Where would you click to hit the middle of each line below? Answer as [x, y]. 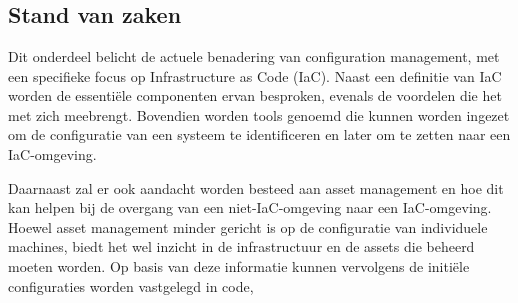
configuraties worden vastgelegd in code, [131, 285]
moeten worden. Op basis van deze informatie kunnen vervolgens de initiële [239, 265]
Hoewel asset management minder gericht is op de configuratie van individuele [248, 226]
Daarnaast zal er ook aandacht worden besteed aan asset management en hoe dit [256, 187]
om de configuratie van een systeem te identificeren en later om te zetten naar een [259, 134]
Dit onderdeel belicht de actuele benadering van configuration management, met [254, 56]
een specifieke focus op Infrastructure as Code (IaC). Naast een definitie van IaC [255, 75]
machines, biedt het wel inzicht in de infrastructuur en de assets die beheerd [241, 246]
